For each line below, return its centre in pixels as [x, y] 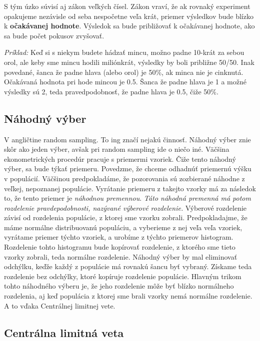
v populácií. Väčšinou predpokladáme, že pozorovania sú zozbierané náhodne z [124, 178]
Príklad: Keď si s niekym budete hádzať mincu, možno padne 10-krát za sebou [124, 52]
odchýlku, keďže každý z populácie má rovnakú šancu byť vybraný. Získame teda [128, 266]
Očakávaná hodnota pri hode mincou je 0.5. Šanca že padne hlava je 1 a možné [125, 82]
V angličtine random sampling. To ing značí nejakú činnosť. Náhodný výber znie [127, 139]
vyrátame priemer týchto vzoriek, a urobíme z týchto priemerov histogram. [119, 237]
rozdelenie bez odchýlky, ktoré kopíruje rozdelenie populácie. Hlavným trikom [123, 276]
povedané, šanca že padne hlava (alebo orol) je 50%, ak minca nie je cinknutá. [124, 72]
